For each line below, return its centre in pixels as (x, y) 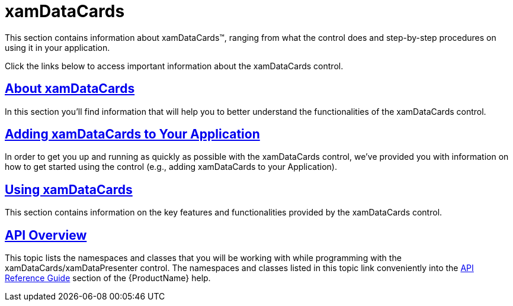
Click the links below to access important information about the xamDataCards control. (174, 66)
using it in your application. (57, 47)
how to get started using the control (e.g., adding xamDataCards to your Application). (171, 167)
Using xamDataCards (69, 189)
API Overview (46, 235)
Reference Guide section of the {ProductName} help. (108, 278)
